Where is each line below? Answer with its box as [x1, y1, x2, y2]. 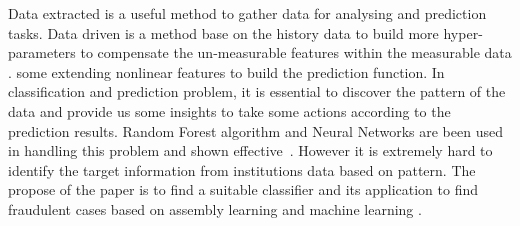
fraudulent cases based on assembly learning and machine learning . [8, 198, 422, 219]
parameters [8, 42, 76, 63]
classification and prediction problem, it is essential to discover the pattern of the [8, 81, 506, 102]
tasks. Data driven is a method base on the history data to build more [8, 22, 439, 43]
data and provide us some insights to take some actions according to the [8, 100, 451, 121]
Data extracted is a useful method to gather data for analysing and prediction [8, 3, 487, 23]
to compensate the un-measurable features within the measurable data [80, 42, 512, 63]
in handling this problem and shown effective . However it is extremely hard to [8, 140, 493, 161]
